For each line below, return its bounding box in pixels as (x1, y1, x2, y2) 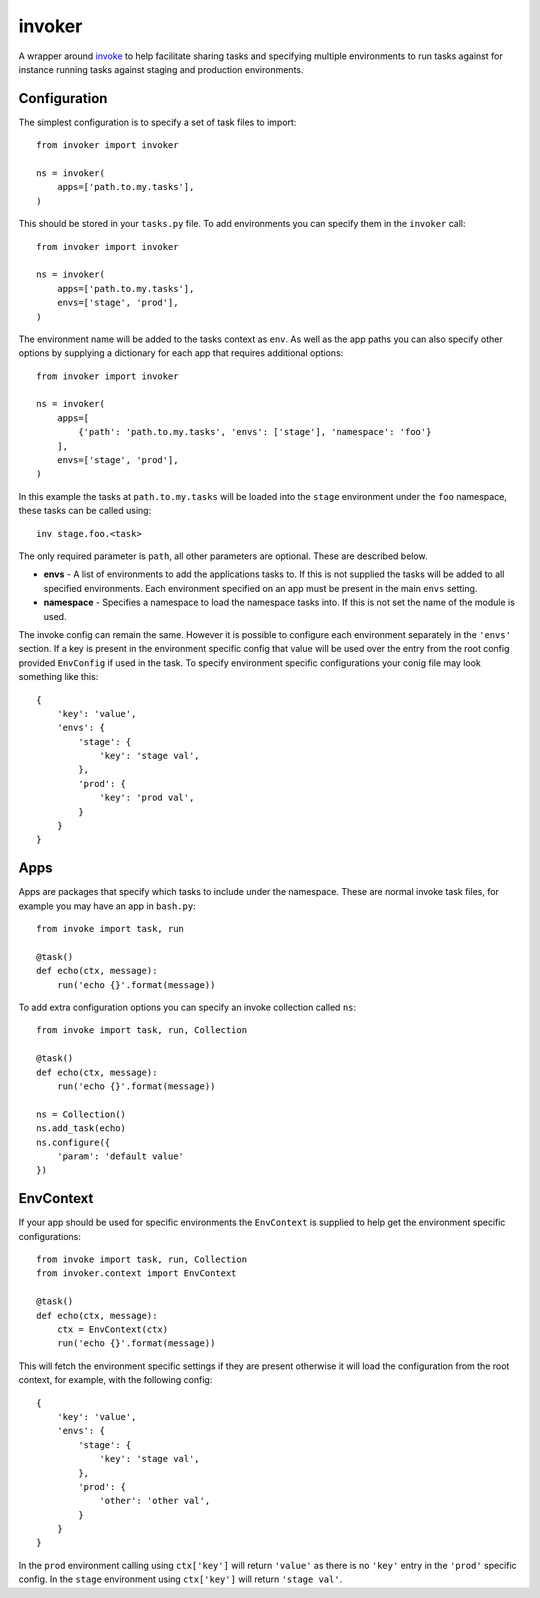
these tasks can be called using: (18, 505, 152, 517)
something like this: (18, 671, 99, 683)
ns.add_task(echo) (36, 1123, 127, 1134)
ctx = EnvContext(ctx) (56, 1324, 169, 1335)
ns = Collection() (36, 1108, 127, 1120)
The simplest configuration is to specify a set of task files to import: (18, 116, 297, 128)
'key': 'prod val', (99, 792, 195, 804)
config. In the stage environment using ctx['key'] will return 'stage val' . (18, 1573, 343, 1585)
